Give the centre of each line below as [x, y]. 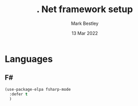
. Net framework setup [85, 9]
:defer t [19, 94]
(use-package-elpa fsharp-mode [38, 89]
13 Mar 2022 [85, 33]
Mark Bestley [85, 23]
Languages [29, 59]
